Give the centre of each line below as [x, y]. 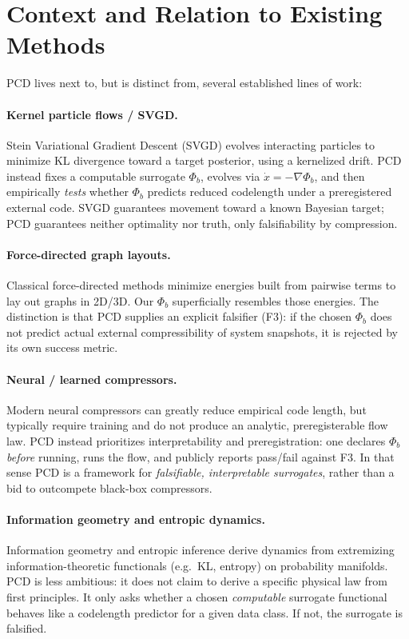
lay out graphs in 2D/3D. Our [80, 300]
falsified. [27, 628]
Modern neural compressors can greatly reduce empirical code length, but [187, 409]
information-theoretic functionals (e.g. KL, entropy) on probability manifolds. [197, 565]
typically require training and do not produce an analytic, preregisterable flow [197, 425]
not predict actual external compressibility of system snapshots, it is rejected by [202, 331]
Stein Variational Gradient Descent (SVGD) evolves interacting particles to [191, 144]
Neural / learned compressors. [92, 379]
